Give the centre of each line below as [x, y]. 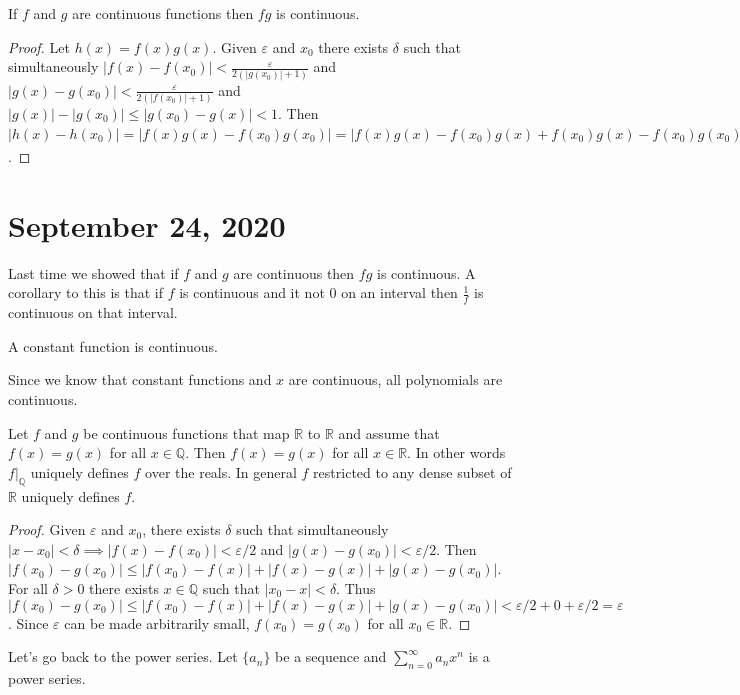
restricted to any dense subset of [412, 471]
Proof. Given [47, 529]
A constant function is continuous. [113, 345]
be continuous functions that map [186, 432]
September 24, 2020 [147, 224]
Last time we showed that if [93, 272]
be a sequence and [331, 656]
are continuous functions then [163, 13]
